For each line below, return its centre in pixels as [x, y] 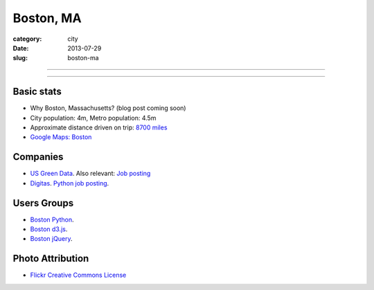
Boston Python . [52, 219]
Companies [38, 157]
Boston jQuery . [51, 239]
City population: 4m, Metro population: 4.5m [93, 118]
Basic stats [37, 92]
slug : [20, 58]
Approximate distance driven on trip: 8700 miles [99, 127]
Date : [21, 48]
